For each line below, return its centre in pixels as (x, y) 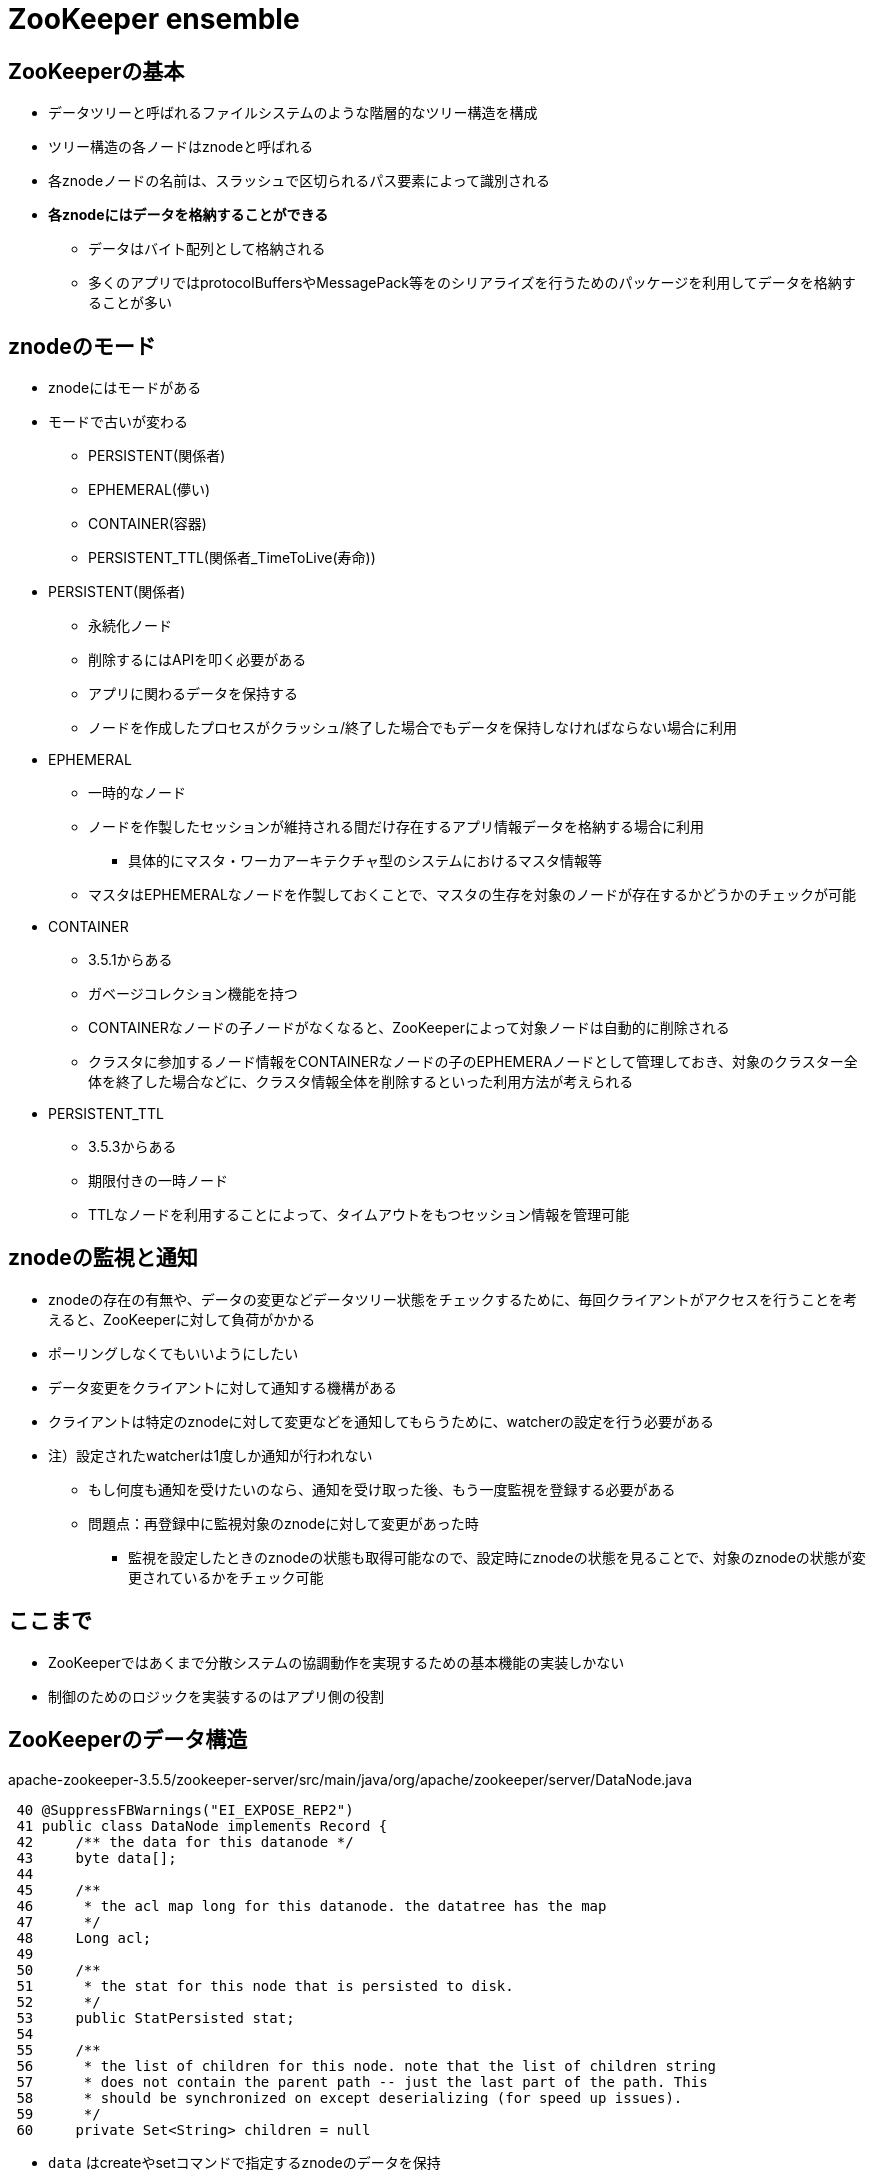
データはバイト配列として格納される (207, 249)
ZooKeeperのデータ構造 (128, 1740)
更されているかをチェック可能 (226, 1577)
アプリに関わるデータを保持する (193, 694)
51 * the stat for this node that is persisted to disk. (265, 1985)
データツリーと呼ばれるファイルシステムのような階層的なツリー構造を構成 (293, 113)
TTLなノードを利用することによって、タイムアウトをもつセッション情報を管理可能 (359, 1215)
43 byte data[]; (96, 1857)
